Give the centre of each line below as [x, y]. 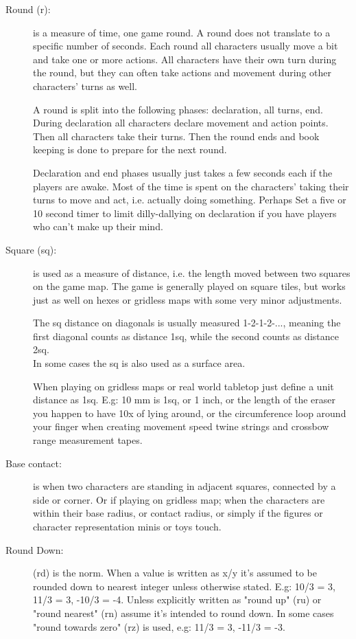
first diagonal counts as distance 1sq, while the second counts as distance [186, 336]
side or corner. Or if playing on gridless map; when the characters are [179, 499]
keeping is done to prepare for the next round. [130, 149]
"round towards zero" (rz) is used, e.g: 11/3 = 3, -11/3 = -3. [159, 626]
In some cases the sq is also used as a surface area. [139, 363]
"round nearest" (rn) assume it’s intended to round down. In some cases [183, 613]
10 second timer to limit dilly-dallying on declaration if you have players [185, 213]
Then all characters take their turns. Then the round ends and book [176, 136]
